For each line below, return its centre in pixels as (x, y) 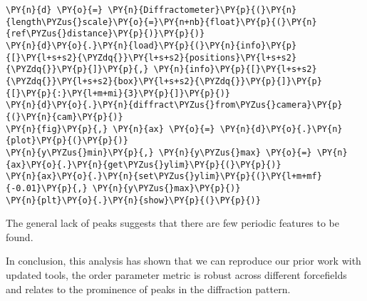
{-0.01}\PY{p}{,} (47, 188)
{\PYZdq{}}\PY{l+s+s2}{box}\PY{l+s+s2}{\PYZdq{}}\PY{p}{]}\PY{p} (164, 81)
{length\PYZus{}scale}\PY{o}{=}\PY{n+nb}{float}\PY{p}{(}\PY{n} (161, 22)
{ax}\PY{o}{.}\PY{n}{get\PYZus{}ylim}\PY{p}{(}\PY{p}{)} (144, 164)
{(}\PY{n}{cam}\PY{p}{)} (64, 117)
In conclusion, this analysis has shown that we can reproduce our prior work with (183, 261)
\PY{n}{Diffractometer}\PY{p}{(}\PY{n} (202, 10)
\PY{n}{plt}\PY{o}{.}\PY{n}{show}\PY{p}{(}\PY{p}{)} (133, 200)
